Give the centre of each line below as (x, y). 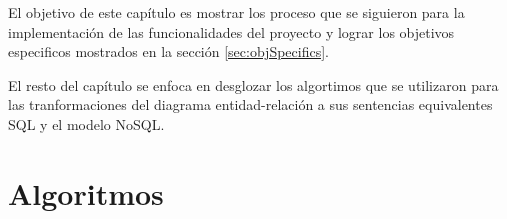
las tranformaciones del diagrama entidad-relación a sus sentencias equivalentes (250, 104)
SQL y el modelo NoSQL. (86, 123)
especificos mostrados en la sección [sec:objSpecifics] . (168, 51)
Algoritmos (86, 192)
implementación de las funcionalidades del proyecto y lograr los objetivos (231, 31)
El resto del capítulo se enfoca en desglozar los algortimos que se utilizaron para (253, 84)
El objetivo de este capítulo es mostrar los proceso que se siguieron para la (236, 12)
